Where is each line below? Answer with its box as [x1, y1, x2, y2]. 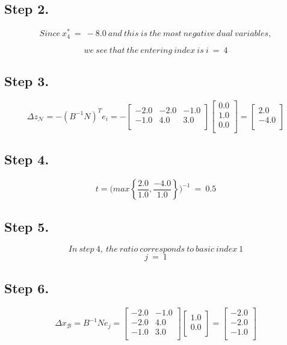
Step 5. [4, 217, 49, 235]
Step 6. [4, 278, 49, 297]
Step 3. [4, 72, 49, 90]
